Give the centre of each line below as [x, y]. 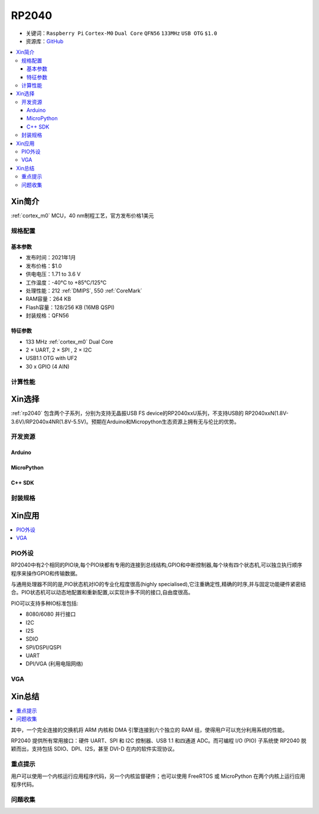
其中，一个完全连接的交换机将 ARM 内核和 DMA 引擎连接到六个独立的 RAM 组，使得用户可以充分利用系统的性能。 [149, 730]
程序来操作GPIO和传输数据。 [46, 573]
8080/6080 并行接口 [51, 614]
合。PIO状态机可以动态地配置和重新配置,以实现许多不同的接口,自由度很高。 [102, 593]
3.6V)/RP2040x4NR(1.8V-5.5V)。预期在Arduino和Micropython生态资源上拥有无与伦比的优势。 [125, 422]
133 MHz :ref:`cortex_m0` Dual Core [69, 342]
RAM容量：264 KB [48, 299]
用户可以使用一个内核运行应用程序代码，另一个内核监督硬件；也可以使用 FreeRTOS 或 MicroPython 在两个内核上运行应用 [158, 776]
